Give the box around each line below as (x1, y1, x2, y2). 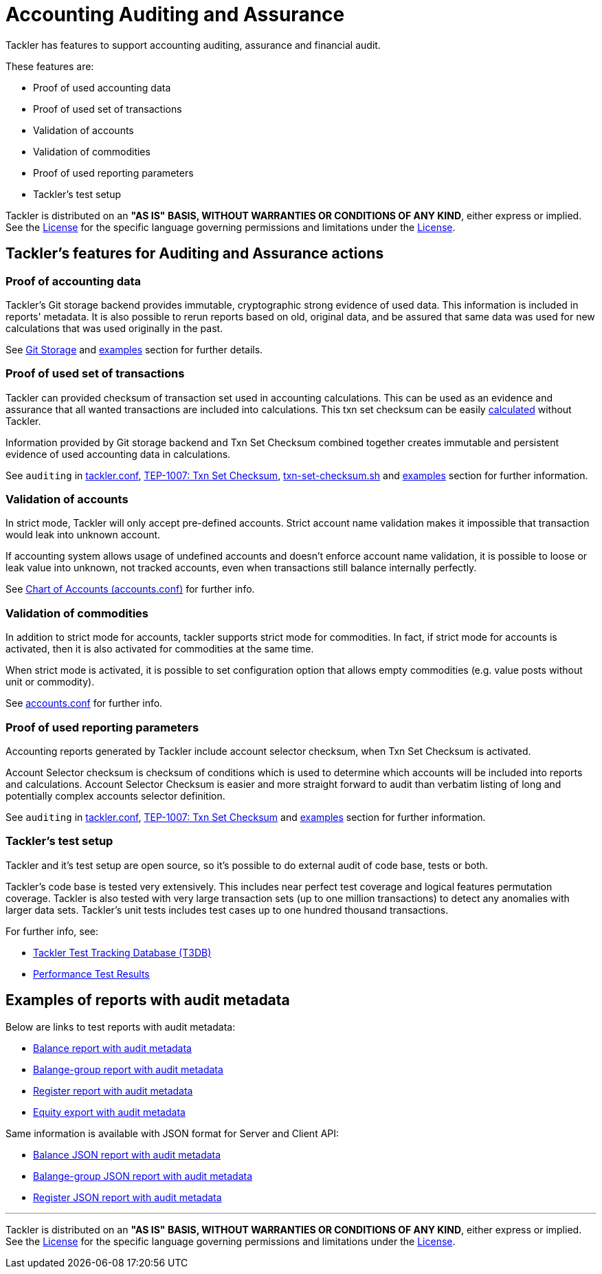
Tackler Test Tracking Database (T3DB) (33, 946, 212, 958)
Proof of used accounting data (33, 81, 171, 94)
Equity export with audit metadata (33, 1106, 186, 1118)
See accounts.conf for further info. (5, 697, 163, 710)
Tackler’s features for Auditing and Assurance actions (5, 245, 384, 263)
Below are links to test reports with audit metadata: (5, 1020, 236, 1033)
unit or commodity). (5, 676, 95, 688)
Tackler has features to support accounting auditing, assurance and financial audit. (5, 39, 381, 51)
